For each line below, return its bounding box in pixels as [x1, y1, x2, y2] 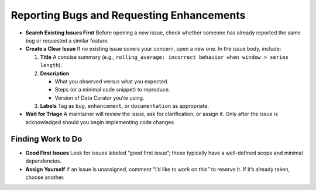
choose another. [25, 174, 65, 181]
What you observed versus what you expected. [54, 78, 169, 85]
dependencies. [25, 157, 61, 164]
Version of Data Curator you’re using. [54, 94, 145, 101]
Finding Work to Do [11, 134, 83, 144]
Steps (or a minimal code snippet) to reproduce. [54, 86, 170, 93]
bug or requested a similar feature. [25, 37, 109, 44]
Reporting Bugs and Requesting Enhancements [11, 9, 246, 22]
